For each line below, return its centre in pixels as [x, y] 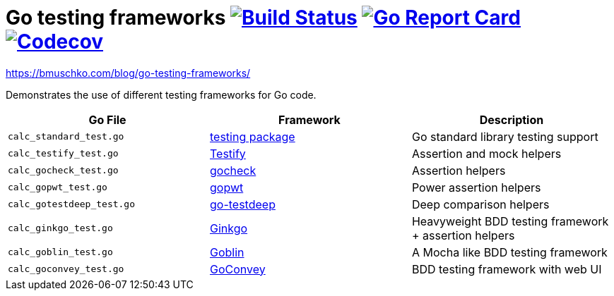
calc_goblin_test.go [60, 252]
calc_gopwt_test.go [58, 187]
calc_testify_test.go [63, 154]
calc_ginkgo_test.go [60, 228]
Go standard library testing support [505, 136]
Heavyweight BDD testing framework [510, 221]
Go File [107, 119]
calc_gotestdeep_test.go [72, 204]
